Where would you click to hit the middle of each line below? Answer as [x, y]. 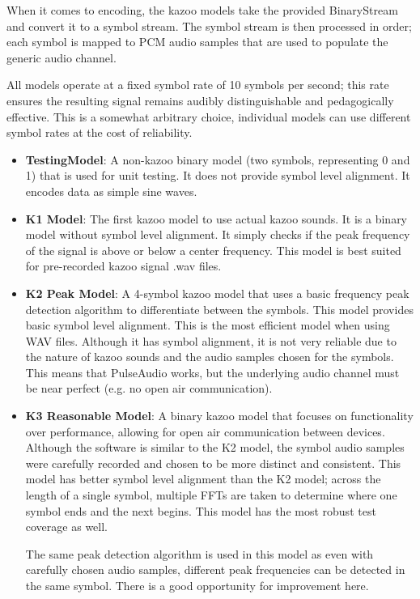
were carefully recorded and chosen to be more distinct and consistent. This [213, 463]
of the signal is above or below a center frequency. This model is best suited [213, 250]
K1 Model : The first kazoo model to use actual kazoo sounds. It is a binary [216, 218]
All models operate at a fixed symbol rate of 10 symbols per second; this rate [198, 85]
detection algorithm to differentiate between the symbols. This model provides [219, 309]
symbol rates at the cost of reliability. [100, 132]
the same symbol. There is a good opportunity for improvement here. [197, 585]
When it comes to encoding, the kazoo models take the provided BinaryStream [202, 10]
